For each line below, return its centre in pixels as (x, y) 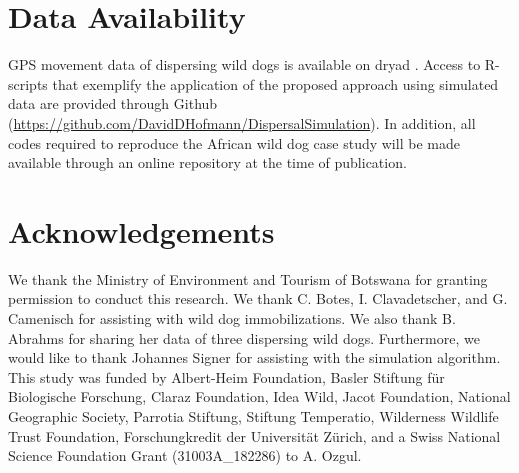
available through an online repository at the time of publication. (207, 162)
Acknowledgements (141, 230)
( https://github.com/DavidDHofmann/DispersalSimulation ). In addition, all (242, 122)
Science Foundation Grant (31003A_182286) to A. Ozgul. (185, 455)
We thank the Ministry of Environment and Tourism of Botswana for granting (248, 278)
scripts (28, 83)
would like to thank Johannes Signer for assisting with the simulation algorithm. (254, 357)
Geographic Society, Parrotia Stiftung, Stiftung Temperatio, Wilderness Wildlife (253, 415)
